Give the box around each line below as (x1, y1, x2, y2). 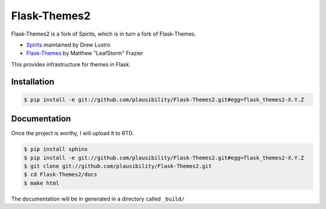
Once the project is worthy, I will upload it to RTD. (11, 130, 134, 137)
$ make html (24, 179, 60, 187)
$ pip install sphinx (24, 146, 88, 153)
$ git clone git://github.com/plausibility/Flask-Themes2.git (24, 162, 212, 169)
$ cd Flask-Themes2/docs (24, 171, 98, 178)
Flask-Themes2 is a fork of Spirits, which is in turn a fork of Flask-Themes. (11, 30, 196, 37)
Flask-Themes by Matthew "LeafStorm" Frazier (26, 50, 144, 57)
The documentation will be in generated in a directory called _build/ (11, 195, 185, 202)
